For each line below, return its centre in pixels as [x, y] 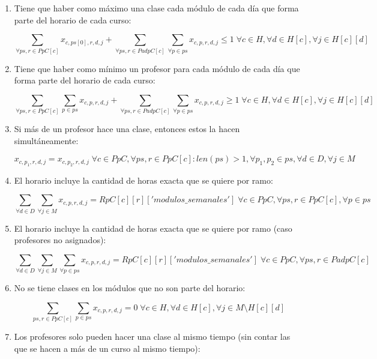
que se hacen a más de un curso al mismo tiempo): [107, 348]
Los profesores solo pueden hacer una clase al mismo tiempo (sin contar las [152, 336]
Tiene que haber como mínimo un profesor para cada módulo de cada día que [157, 68]
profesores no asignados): [60, 240]
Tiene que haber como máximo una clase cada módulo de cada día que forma [156, 8]
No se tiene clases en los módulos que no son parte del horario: [130, 288]
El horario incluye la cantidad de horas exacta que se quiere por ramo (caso [153, 228]
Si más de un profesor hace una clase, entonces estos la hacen [127, 129]
